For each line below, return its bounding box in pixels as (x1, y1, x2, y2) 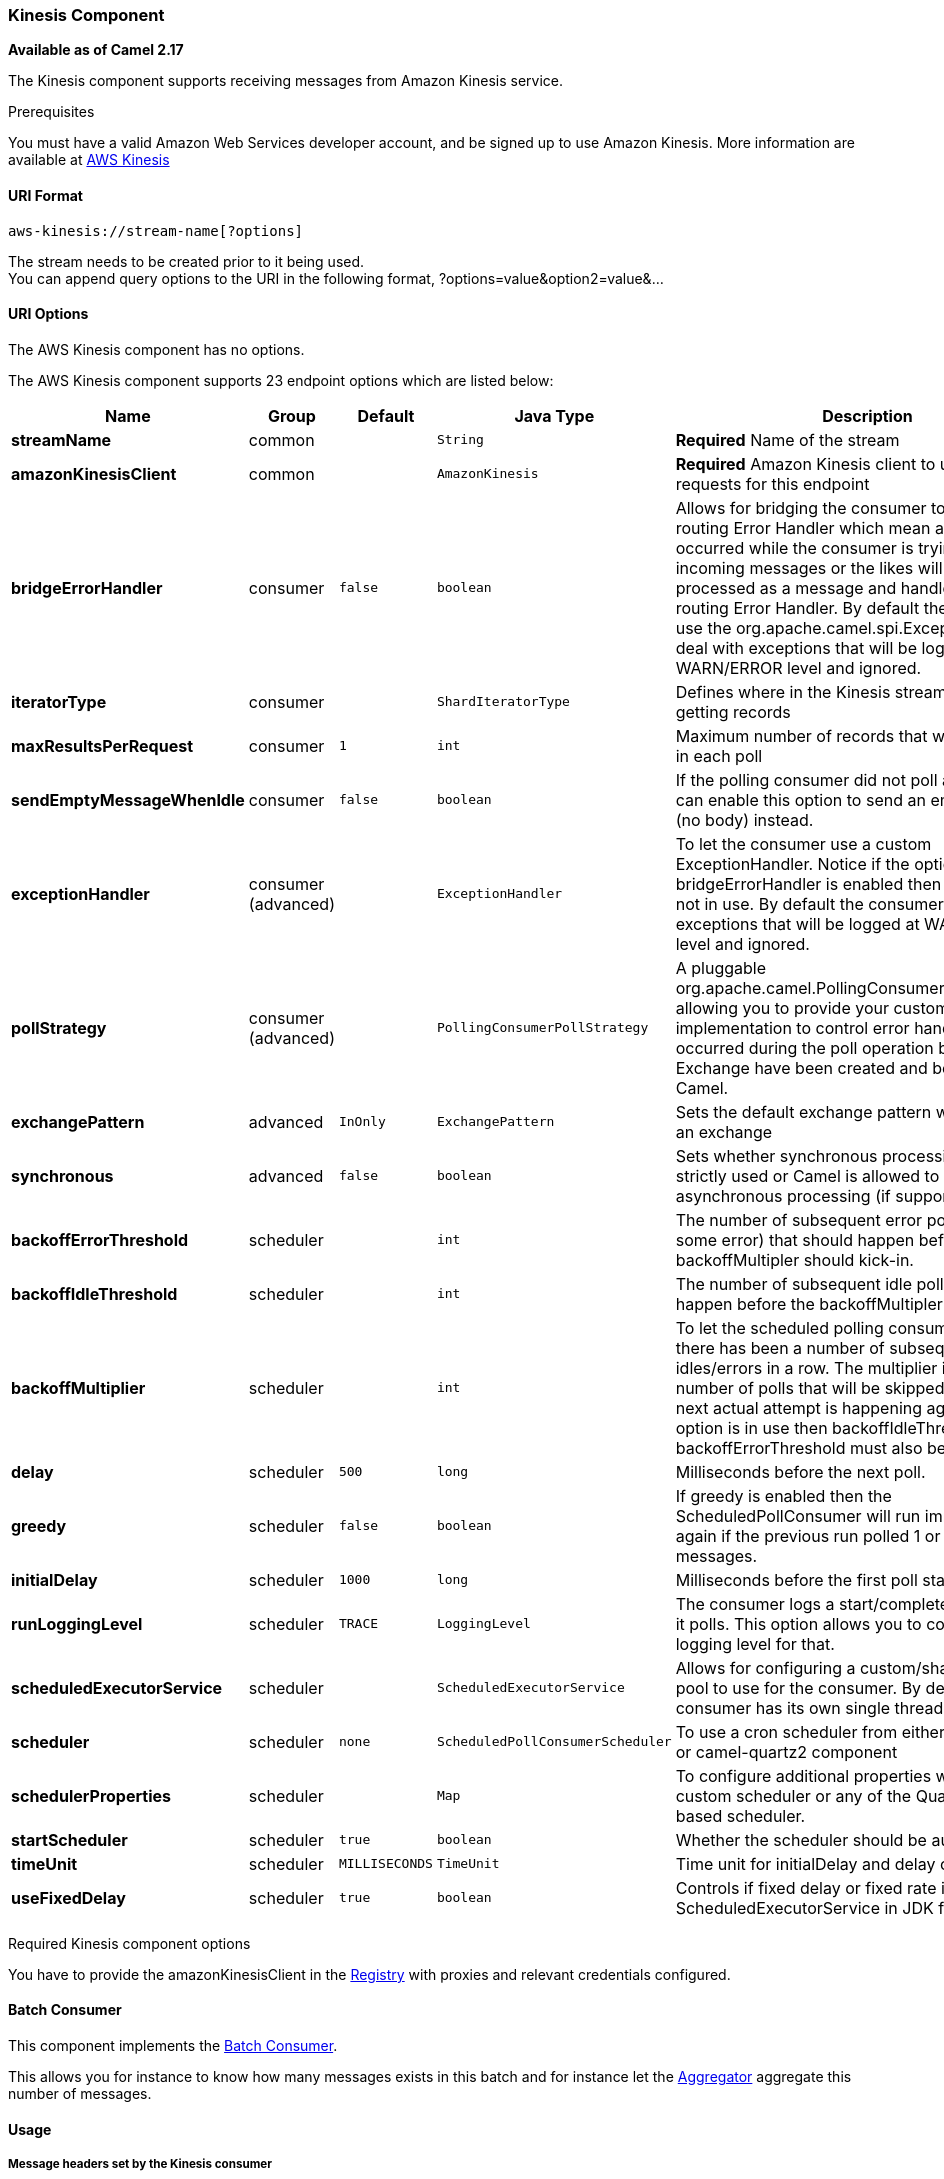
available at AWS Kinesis (8, 151, 170, 169)
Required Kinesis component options (8, 1934, 251, 1952)
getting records (675, 701, 791, 722)
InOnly (338, 1114, 386, 1130)
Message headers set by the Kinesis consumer (8, 2157, 272, 2172)
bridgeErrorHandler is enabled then (675, 873, 942, 894)
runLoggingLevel (11, 1613, 143, 1634)
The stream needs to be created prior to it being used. (8, 252, 365, 270)
